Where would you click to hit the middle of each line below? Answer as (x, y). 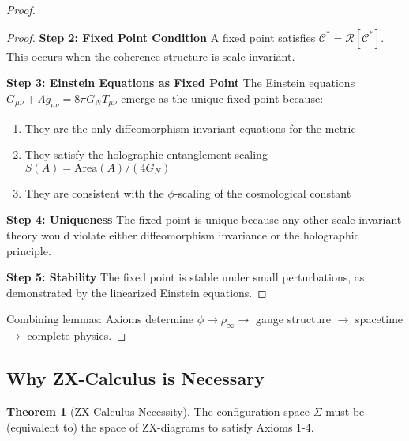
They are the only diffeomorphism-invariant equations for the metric (190, 128)
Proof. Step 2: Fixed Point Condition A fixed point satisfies (161, 37)
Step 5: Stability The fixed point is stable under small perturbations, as (186, 277)
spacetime (379, 319)
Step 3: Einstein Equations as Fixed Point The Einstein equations (181, 83)
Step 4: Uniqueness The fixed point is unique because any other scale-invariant (204, 219)
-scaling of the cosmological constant (263, 192)
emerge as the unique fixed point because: (222, 98)
